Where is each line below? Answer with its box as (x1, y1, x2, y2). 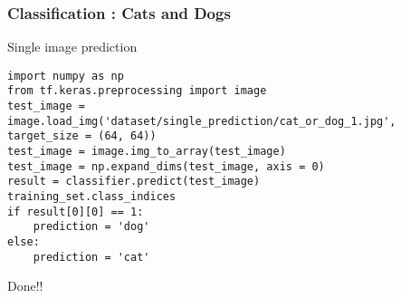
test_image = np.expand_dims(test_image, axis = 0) (7, 159, 325, 173)
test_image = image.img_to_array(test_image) (7, 145, 286, 159)
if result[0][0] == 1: (7, 205, 144, 218)
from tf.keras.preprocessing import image (7, 84, 267, 98)
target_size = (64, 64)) (7, 130, 157, 143)
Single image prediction (7, 37, 138, 56)
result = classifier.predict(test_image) (7, 175, 261, 188)
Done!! (7, 276, 43, 295)
